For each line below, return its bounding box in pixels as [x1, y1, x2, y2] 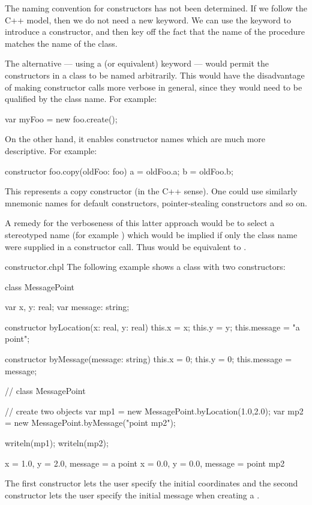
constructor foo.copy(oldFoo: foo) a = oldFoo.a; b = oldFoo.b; [5, 164, 233, 177]
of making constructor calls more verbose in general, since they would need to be [5, 80, 302, 93]
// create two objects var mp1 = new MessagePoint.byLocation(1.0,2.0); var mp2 [5, 404, 304, 417]
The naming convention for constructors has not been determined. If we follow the [5, 2, 307, 14]
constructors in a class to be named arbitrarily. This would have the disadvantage [5, 68, 305, 81]
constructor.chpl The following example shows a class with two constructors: [5, 260, 286, 273]
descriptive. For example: [5, 144, 97, 157]
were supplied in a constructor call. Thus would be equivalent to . [5, 240, 247, 252]
